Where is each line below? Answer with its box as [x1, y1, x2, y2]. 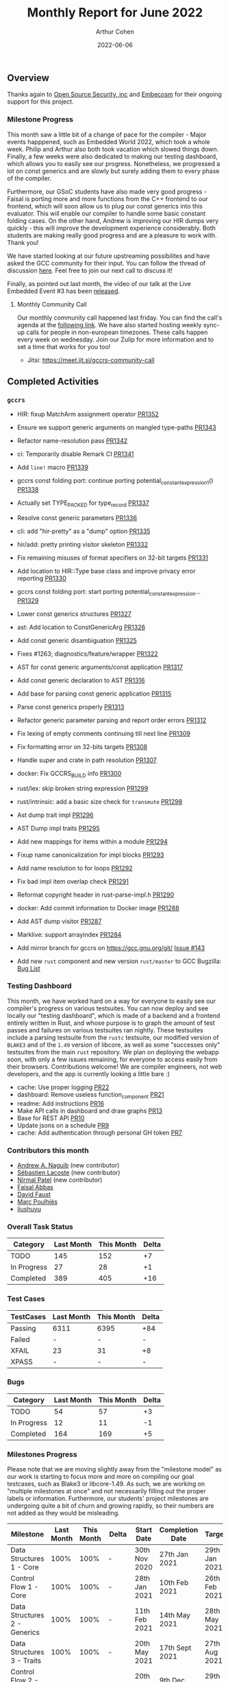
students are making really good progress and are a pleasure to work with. [7, 231, 217, 239]
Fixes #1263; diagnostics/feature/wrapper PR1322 [16, 650, 159, 658]
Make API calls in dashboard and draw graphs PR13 [16, 1106, 163, 1115]
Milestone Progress [7, 115, 74, 124]
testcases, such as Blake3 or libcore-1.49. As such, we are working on [7, 1480, 205, 1488]
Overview [7, 72, 50, 84]
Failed [10, 1334, 30, 1344]
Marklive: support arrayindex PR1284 [16, 930, 122, 938]
